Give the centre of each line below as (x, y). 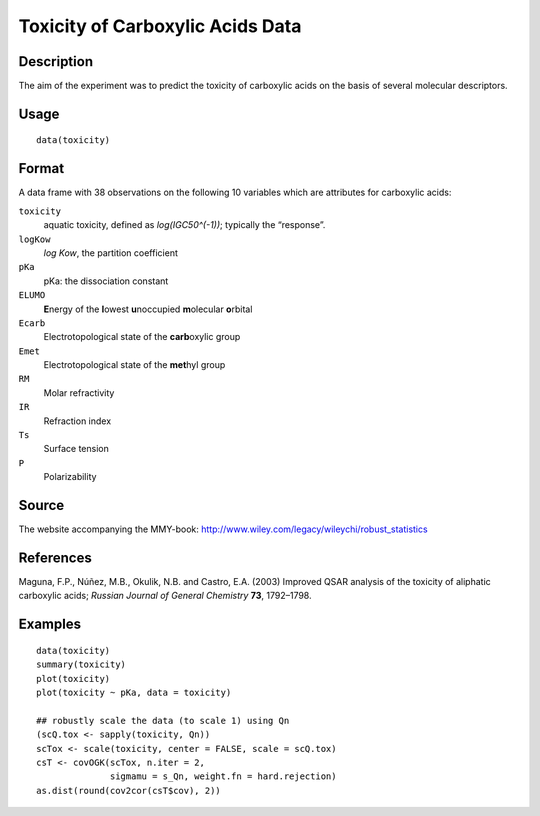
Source (41, 505)
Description (56, 61)
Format (41, 168)
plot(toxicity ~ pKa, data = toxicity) (134, 692)
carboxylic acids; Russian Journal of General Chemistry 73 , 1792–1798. (165, 596)
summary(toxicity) (81, 664)
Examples (50, 624)
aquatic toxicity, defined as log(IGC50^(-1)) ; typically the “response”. (184, 225)
